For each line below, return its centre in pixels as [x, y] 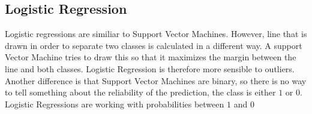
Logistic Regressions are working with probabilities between [115, 104]
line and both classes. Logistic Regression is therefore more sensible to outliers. [150, 68]
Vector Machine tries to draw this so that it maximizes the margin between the [151, 57]
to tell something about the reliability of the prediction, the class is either [140, 92]
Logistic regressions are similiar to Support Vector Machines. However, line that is [156, 34]
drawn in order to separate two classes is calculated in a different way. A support [154, 45]
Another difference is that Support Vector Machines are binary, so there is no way [156, 80]
